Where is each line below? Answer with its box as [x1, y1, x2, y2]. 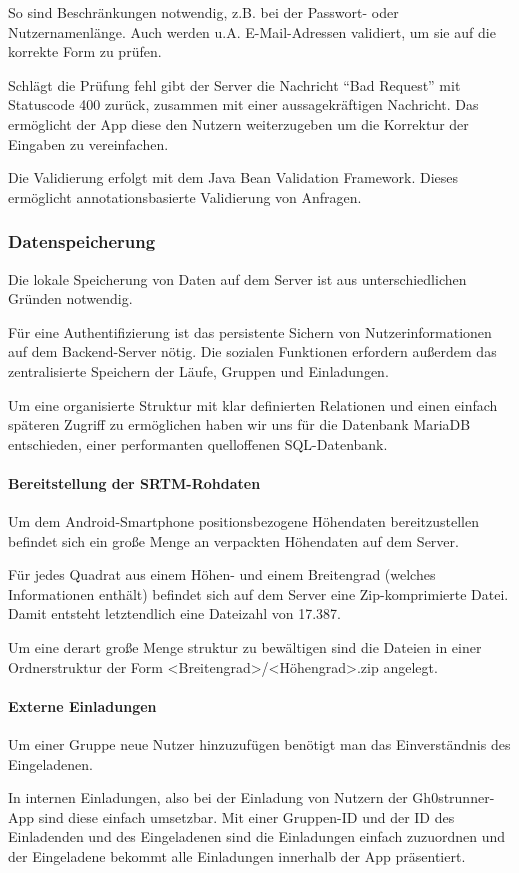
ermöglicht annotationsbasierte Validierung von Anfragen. [8, 186, 362, 207]
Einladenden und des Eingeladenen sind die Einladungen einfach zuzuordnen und [8, 826, 506, 847]
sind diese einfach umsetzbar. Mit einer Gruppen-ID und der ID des [38, 806, 455, 827]
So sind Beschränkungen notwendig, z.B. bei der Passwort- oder [8, 2, 399, 22]
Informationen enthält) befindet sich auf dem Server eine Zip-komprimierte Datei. [8, 583, 509, 604]
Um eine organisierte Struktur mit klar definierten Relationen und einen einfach [8, 394, 498, 415]
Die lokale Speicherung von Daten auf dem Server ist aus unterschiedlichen [8, 268, 467, 289]
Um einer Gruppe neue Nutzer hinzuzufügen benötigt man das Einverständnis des [8, 734, 511, 755]
